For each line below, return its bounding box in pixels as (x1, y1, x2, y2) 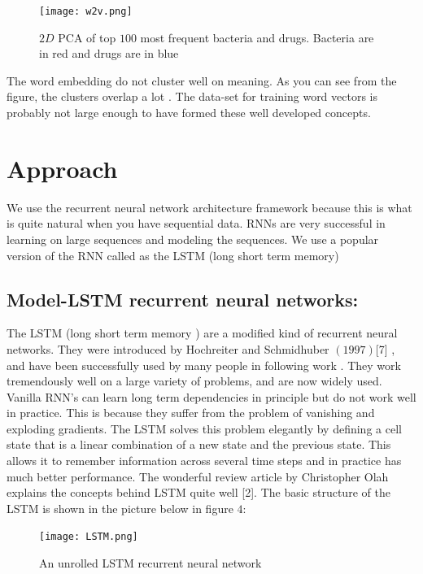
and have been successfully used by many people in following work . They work (7, 356, 401, 373)
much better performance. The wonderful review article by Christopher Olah (7, 467, 389, 485)
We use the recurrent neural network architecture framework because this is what (7, 198, 412, 215)
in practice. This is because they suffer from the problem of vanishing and (7, 404, 375, 421)
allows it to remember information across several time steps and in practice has (7, 452, 402, 469)
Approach (7, 151, 118, 185)
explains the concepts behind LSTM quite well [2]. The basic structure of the (7, 484, 390, 501)
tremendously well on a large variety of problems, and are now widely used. (7, 372, 382, 389)
